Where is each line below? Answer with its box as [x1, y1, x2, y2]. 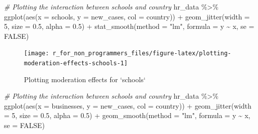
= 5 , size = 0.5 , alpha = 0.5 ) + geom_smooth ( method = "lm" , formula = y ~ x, [4, 110, 251, 121]
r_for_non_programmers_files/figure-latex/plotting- [52, 50, 232, 57]
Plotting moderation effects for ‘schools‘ [24, 74, 146, 84]
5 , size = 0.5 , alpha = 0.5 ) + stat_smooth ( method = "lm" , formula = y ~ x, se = [4, 21, 255, 31]
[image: [24, 50, 49, 57]
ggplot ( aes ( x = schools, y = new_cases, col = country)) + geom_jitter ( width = [4, 11, 250, 21]
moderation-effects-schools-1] [24, 60, 128, 67]
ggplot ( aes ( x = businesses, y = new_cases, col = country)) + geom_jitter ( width [4, 100, 252, 111]
